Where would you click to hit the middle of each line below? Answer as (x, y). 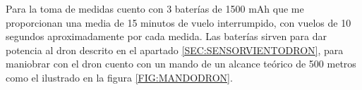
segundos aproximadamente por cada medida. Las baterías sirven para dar (167, 36)
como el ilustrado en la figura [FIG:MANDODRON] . (119, 77)
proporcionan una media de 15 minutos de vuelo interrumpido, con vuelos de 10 (179, 22)
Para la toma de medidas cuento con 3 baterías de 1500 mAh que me (155, 8)
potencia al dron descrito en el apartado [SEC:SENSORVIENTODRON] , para (175, 50)
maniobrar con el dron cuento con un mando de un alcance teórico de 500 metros (181, 64)
